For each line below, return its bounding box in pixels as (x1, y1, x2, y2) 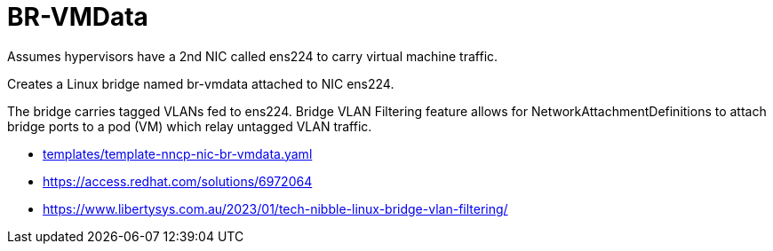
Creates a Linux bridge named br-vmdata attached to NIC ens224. (7, 75, 394, 91)
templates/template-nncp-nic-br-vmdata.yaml (43, 145, 313, 161)
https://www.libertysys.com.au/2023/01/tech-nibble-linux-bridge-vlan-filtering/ (43, 200, 508, 216)
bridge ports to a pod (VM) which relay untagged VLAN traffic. (7, 118, 372, 134)
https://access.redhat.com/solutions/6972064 (43, 173, 313, 189)
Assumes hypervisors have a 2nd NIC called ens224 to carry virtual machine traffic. (7, 48, 498, 64)
